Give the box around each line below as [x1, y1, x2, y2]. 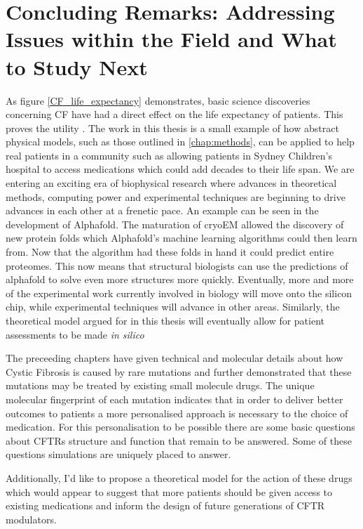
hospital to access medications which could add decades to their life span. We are [6, 162, 355, 176]
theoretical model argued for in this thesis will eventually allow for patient [6, 313, 325, 327]
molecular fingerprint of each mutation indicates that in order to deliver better [6, 391, 343, 406]
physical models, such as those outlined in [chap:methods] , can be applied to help [6, 134, 355, 149]
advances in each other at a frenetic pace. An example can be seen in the [6, 203, 319, 218]
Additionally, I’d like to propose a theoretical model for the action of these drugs [6, 470, 352, 485]
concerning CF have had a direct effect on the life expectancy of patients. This [6, 107, 343, 122]
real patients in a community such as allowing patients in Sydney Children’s [6, 148, 332, 162]
